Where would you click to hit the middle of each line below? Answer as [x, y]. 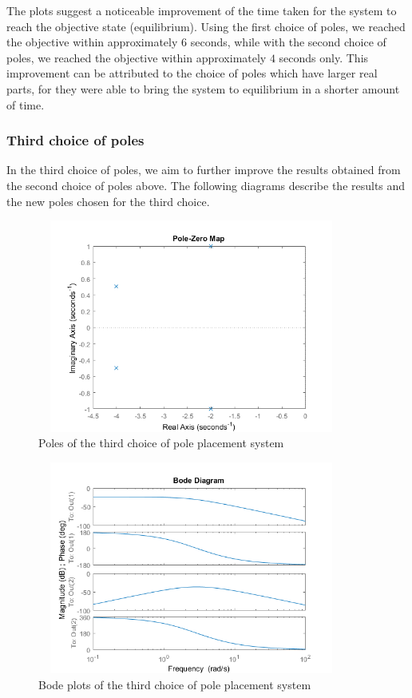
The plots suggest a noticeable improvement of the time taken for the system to [202, 10]
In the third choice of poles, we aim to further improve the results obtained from [204, 170]
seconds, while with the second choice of [288, 42]
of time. [26, 104]
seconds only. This [324, 57]
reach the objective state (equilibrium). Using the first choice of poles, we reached [206, 26]
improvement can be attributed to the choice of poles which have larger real [192, 73]
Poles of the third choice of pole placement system [161, 443]
